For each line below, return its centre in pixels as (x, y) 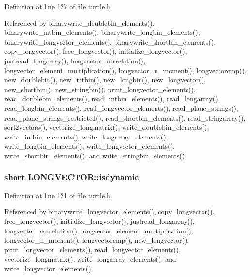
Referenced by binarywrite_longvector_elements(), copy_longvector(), (109, 211)
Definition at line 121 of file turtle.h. (58, 195)
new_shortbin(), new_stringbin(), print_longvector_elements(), (100, 89)
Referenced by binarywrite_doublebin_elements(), (79, 23)
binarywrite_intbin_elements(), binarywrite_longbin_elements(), (102, 32)
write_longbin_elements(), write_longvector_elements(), (90, 146)
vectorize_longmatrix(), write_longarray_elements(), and (90, 259)
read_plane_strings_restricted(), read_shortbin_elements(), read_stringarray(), (125, 117)
